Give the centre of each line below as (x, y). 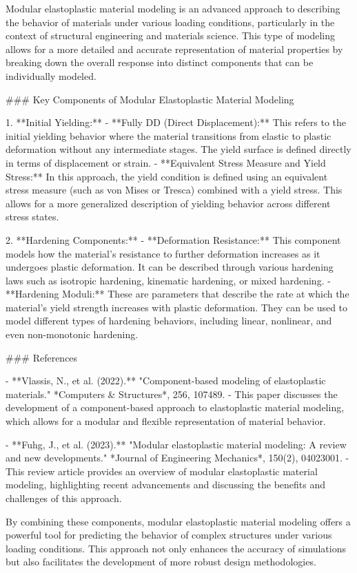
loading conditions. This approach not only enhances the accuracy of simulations (176, 548)
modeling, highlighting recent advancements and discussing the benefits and (166, 485)
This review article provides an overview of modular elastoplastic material (162, 471)
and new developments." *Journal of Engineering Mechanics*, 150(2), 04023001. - (177, 458)
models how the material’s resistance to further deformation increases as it (163, 253)
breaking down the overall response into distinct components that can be (160, 62)
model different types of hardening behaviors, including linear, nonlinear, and (169, 321)
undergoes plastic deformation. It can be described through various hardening (170, 267)
